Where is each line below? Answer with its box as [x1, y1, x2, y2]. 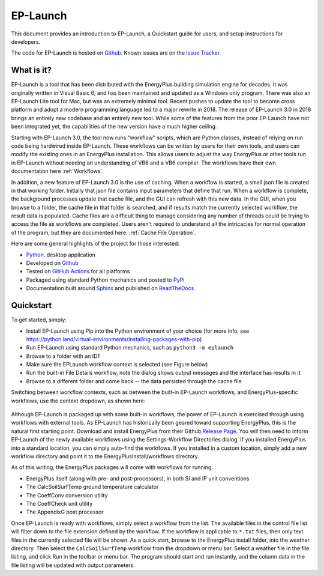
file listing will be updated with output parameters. [11, 562, 135, 569]
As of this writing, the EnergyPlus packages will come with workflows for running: [11, 464, 213, 471]
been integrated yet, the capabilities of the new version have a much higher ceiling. [11, 123, 217, 130]
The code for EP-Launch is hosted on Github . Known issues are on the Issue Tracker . [11, 49, 221, 56]
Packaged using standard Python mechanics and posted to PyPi [26, 276, 185, 283]
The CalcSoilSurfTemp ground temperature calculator [26, 484, 159, 491]
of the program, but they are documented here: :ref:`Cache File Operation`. [11, 229, 196, 236]
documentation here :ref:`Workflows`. [11, 168, 104, 175]
